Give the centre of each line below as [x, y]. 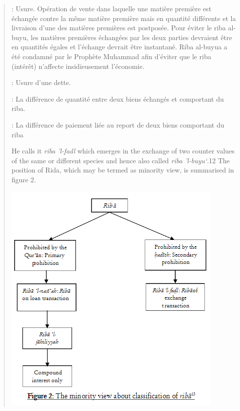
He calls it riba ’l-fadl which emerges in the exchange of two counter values [123, 151]
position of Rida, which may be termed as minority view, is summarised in [123, 170]
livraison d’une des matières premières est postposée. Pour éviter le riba [119, 28]
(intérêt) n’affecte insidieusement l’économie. [78, 66]
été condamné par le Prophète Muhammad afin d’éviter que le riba [111, 56]
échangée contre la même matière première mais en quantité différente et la [124, 18]
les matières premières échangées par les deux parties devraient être [131, 37]
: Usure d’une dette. [41, 82]
